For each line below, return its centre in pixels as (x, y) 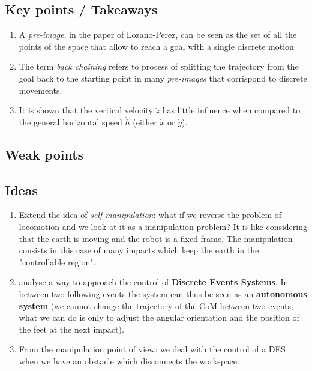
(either (145, 122)
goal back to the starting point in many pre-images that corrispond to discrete (163, 78)
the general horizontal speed (70, 122)
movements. (40, 90)
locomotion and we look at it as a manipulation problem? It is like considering (163, 226)
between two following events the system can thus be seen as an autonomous (163, 293)
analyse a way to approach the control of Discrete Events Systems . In (154, 282)
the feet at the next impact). (71, 329)
